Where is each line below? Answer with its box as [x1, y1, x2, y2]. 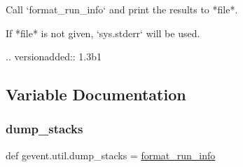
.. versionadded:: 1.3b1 [6, 49, 102, 64]
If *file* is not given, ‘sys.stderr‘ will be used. [6, 25, 200, 40]
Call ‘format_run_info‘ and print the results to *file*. [6, 2, 238, 16]
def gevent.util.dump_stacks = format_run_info [6, 147, 216, 162]
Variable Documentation [6, 83, 186, 105]
